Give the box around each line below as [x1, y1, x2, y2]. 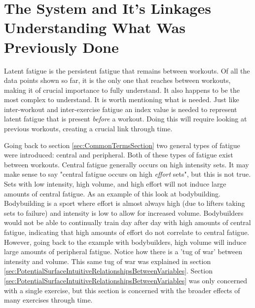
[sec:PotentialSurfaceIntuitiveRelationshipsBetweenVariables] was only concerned [4, 275, 248, 285]
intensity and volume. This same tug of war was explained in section [4, 256, 211, 266]
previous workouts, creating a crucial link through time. [4, 123, 173, 134]
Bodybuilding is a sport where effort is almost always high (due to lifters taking [4, 198, 245, 208]
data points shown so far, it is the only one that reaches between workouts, [4, 75, 231, 85]
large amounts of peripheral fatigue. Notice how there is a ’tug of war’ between [4, 246, 242, 257]
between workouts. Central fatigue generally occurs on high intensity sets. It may [4, 159, 249, 169]
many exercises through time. [4, 295, 93, 305]
